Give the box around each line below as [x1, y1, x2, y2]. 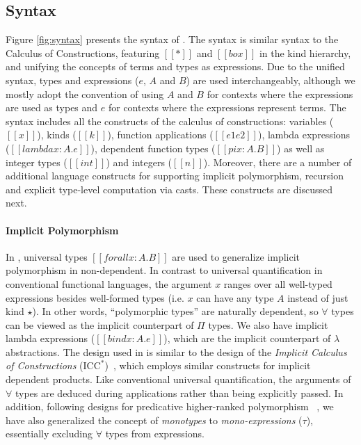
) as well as [277, 140, 325, 155]
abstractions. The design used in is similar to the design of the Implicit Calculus [6, 344, 347, 359]
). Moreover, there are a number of [203, 154, 352, 169]
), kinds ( [37, 127, 77, 142]
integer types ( [6, 154, 67, 169]
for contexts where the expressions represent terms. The [108, 100, 346, 115]
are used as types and [6, 100, 98, 115]
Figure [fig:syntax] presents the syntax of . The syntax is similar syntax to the [6, 32, 339, 47]
